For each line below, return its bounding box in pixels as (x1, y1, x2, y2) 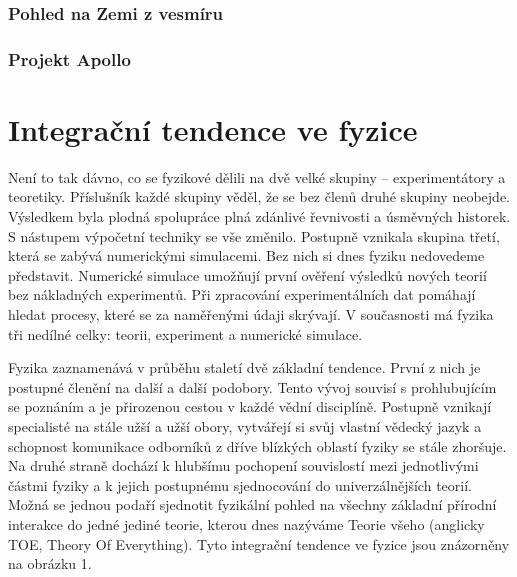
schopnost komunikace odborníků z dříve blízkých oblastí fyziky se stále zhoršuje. (8, 435, 507, 456)
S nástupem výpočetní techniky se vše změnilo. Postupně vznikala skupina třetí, (8, 225, 500, 246)
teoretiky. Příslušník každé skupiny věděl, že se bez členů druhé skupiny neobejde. (8, 186, 510, 207)
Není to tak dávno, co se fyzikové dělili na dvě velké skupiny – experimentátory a (8, 166, 506, 187)
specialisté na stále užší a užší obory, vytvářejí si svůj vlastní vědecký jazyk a (8, 415, 482, 436)
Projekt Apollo (8, 46, 131, 71)
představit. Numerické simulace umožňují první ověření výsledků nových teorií (8, 264, 487, 285)
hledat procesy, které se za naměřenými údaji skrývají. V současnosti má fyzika (8, 303, 494, 324)
